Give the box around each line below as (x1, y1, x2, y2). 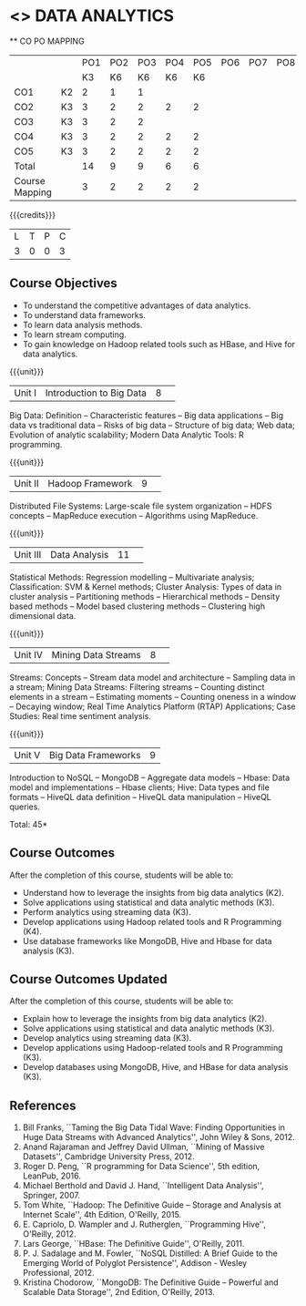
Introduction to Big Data (45, 386, 148, 399)
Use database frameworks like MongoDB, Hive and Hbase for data (22, 935, 272, 946)
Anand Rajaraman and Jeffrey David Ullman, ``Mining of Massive (22, 1141, 265, 1153)
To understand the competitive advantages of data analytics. (22, 300, 251, 311)
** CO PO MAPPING (9, 36, 85, 46)
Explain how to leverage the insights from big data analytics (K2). (22, 1013, 267, 1024)
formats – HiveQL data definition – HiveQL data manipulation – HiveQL (9, 791, 271, 802)
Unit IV (14, 648, 44, 661)
